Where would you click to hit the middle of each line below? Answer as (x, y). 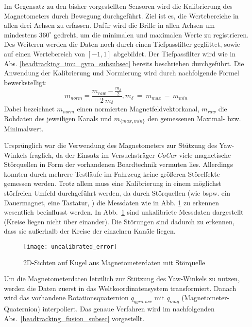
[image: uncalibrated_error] (70, 246)
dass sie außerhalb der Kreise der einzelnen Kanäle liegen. (90, 231)
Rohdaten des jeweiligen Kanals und (58, 118)
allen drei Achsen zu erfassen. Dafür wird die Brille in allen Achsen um (109, 25)
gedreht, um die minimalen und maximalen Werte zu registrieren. (151, 34)
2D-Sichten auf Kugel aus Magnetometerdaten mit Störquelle (114, 262)
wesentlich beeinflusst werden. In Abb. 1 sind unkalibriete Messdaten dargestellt (124, 212)
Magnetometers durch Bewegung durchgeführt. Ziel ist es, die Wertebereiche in (121, 15)
